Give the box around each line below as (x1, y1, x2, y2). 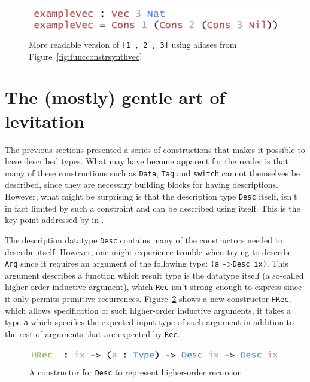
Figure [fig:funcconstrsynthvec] (29, 50, 142, 62)
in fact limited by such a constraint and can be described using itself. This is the (5, 201, 300, 214)
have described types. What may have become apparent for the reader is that (5, 155, 289, 167)
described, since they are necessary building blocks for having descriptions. (5, 178, 278, 191)
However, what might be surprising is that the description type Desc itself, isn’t (5, 190, 297, 203)
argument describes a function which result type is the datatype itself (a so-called (5, 268, 304, 281)
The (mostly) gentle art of (5, 85, 226, 109)
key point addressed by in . (5, 213, 104, 226)
